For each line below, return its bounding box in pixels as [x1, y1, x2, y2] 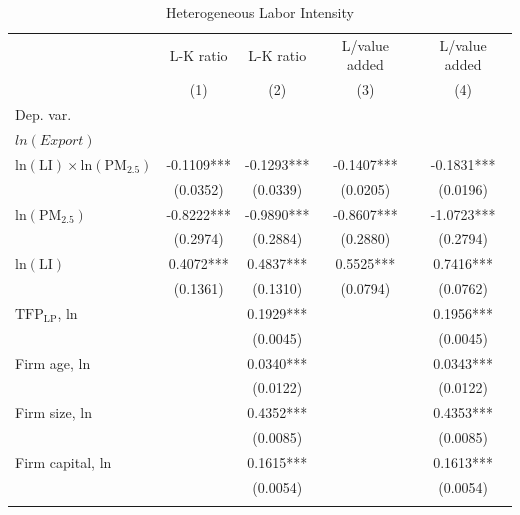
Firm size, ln [15, 402, 92, 423]
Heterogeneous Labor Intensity [166, 2, 354, 22]
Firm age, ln [15, 352, 91, 373]
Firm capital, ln [15, 451, 112, 472]
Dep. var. [15, 104, 72, 125]
